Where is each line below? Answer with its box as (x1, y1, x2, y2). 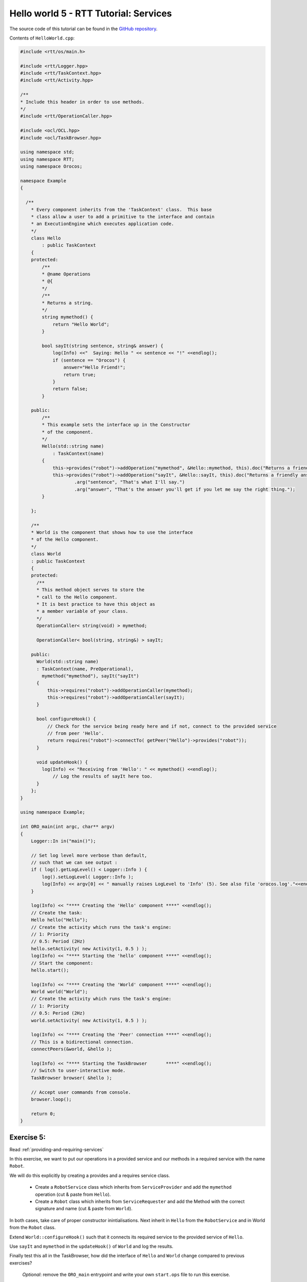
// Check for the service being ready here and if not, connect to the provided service (47, 723, 277, 729)
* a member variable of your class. (36, 608, 128, 614)
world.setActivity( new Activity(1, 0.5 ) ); (31, 1017, 147, 1023)
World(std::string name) (36, 659, 99, 665)
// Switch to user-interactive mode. (31, 1068, 126, 1074)
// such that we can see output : (31, 859, 118, 866)
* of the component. (41, 429, 94, 435)
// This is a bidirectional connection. (31, 1039, 134, 1045)
